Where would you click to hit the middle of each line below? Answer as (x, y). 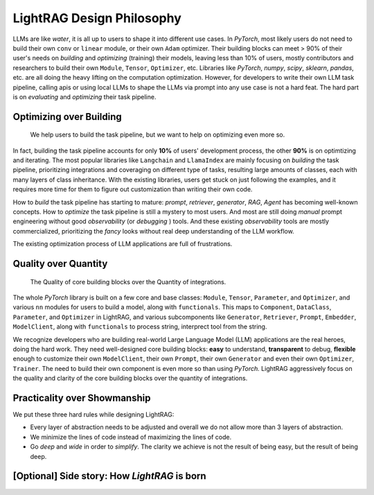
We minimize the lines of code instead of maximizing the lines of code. (131, 437)
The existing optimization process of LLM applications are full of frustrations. (123, 244)
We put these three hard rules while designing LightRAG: (93, 415)
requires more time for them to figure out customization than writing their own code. (133, 189)
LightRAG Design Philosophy (97, 18)
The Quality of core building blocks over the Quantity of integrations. (128, 281)
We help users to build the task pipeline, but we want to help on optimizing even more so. (158, 134)
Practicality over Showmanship (82, 398)
